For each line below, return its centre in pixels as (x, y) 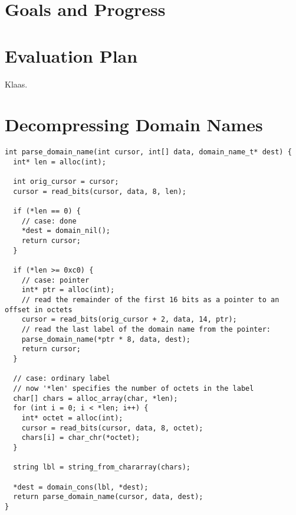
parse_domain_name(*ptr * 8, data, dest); (106, 339)
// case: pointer (55, 280)
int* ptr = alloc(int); (68, 290)
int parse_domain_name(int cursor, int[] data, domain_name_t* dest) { (148, 152)
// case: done (49, 221)
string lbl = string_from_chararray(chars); (102, 467)
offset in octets (39, 310)
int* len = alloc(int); (60, 162)
